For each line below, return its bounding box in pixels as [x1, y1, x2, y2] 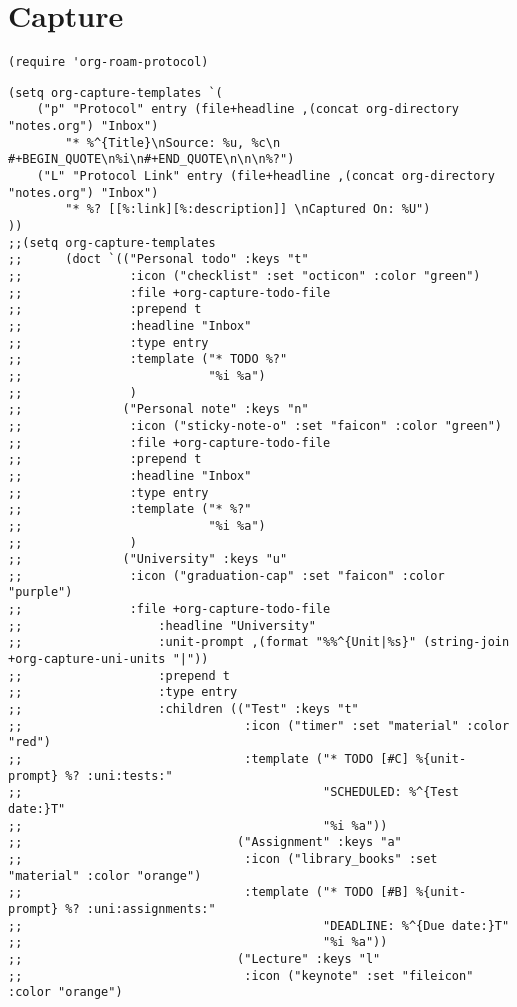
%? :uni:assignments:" [65, 901, 216, 916]
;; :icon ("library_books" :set [8, 851, 438, 866]
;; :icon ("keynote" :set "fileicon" [8, 968, 474, 983]
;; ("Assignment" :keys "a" [8, 835, 402, 850]
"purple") [8, 585, 73, 600]
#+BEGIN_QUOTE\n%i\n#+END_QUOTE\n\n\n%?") [8, 152, 295, 167]
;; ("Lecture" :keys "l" [8, 951, 381, 966]
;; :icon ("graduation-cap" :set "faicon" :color [8, 568, 445, 583]
